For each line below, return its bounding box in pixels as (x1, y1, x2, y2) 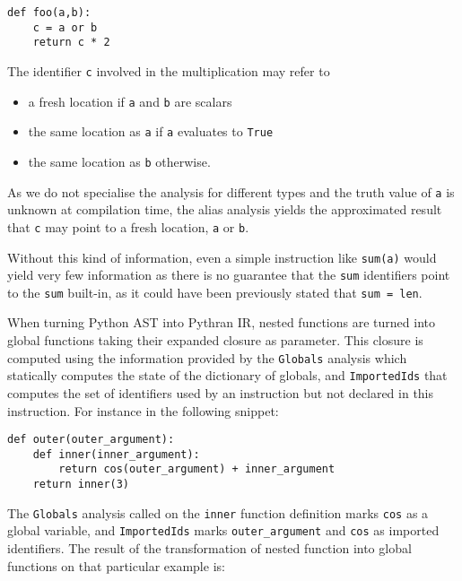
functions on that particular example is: (7, 556, 225, 575)
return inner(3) (32, 478, 130, 491)
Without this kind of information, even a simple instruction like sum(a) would (7, 247, 437, 266)
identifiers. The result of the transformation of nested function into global (7, 539, 412, 558)
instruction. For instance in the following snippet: (7, 401, 279, 420)
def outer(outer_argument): (7, 433, 175, 447)
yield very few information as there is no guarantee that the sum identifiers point (7, 265, 450, 284)
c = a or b (32, 21, 98, 34)
